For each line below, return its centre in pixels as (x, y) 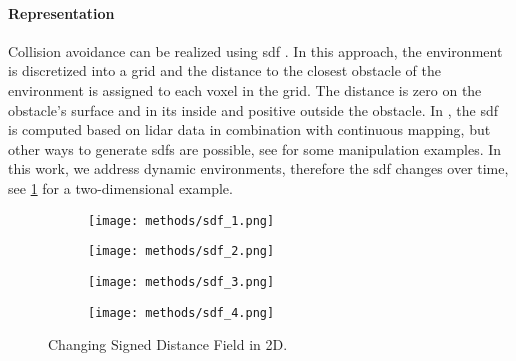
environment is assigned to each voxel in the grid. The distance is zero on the (245, 89)
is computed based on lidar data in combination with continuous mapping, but (249, 129)
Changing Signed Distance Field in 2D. (168, 344)
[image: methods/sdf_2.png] (181, 251)
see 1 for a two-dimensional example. (120, 187)
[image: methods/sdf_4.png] (181, 312)
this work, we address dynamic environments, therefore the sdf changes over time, (258, 168)
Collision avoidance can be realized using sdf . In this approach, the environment (255, 50)
